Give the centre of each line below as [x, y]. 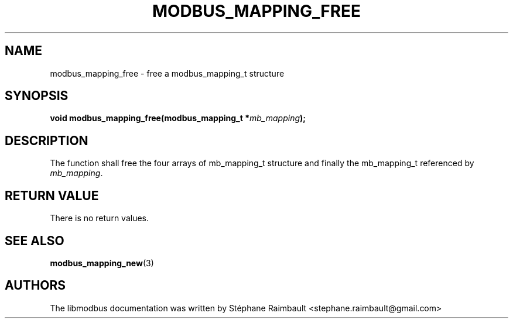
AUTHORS [35, 286]
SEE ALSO [35, 240]
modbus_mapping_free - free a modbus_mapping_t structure [167, 73]
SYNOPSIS [37, 96]
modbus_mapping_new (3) [102, 263]
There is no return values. [99, 218]
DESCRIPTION [47, 140]
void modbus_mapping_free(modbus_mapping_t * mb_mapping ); [178, 118]
